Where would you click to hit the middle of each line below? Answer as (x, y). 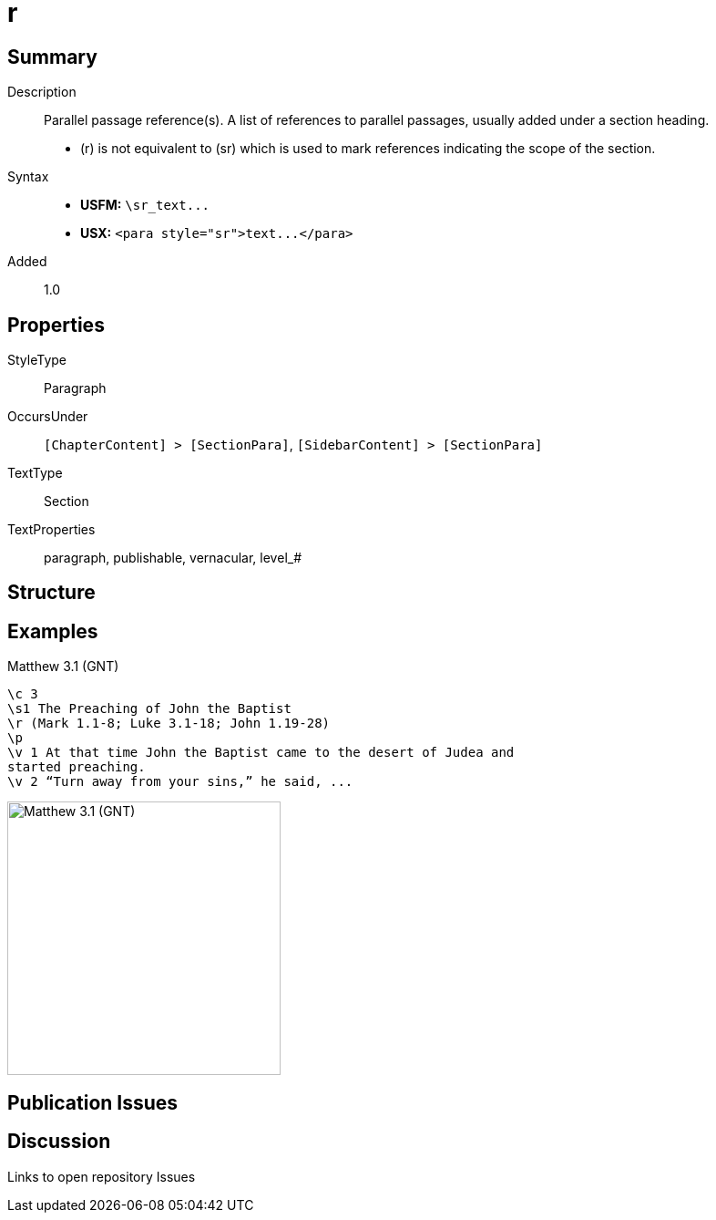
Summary (52, 57)
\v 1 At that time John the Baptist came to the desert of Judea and (261, 753)
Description (42, 92)
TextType (35, 473)
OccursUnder (48, 417)
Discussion (59, 1142)
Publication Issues (93, 1102)
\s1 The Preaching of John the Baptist (149, 709)
